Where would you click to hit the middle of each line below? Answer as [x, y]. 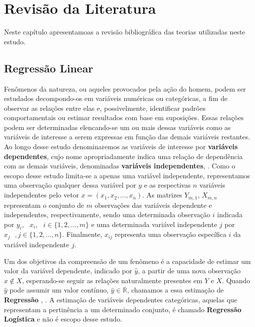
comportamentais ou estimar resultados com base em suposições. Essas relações [124, 117]
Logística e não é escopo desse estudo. [63, 319]
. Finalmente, [82, 234]
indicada [230, 214]
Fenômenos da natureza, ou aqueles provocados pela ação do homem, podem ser [125, 88]
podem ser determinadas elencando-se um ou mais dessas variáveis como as [117, 127]
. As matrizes [162, 195]
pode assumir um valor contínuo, [59, 290]
